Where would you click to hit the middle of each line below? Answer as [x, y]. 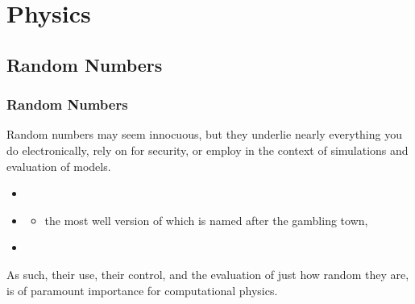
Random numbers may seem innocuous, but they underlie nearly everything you [204, 134]
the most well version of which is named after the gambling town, [206, 220]
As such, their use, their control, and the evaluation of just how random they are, [208, 274]
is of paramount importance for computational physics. [142, 290]
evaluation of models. [59, 166]
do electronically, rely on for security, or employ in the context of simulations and [207, 150]
